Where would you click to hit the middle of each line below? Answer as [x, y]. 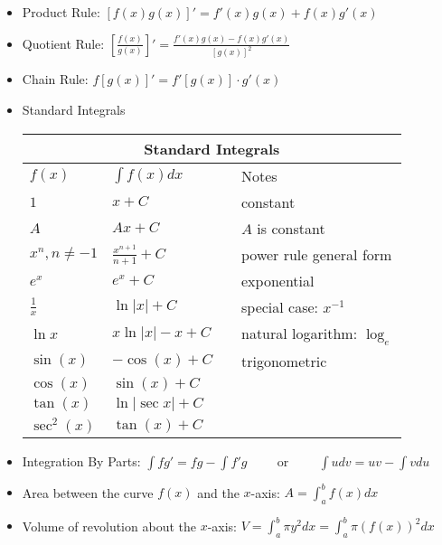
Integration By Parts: [81, 460]
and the [218, 492]
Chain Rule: [55, 79]
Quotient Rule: [63, 43]
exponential [277, 280]
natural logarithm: [299, 333]
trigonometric [284, 361]
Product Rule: [61, 12]
